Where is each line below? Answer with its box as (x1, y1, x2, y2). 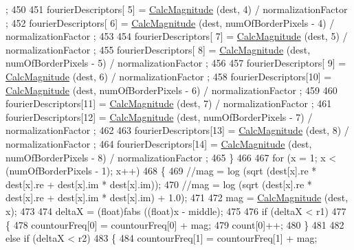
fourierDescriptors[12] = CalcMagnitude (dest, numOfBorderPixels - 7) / (5, 109, 313, 124)
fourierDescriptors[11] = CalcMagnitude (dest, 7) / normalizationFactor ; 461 (5, 96, 332, 111)
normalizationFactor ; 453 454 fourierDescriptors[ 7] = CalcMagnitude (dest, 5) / (5, 29, 348, 43)
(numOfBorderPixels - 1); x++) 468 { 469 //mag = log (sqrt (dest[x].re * (5, 163, 317, 178)
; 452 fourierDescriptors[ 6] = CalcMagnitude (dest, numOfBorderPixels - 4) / (5, 15, 335, 30)
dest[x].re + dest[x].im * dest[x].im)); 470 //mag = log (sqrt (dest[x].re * (5, 177, 312, 191)
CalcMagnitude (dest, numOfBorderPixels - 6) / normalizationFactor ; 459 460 (5, 82, 338, 97)
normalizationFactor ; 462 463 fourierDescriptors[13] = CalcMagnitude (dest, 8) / (5, 123, 349, 137)
